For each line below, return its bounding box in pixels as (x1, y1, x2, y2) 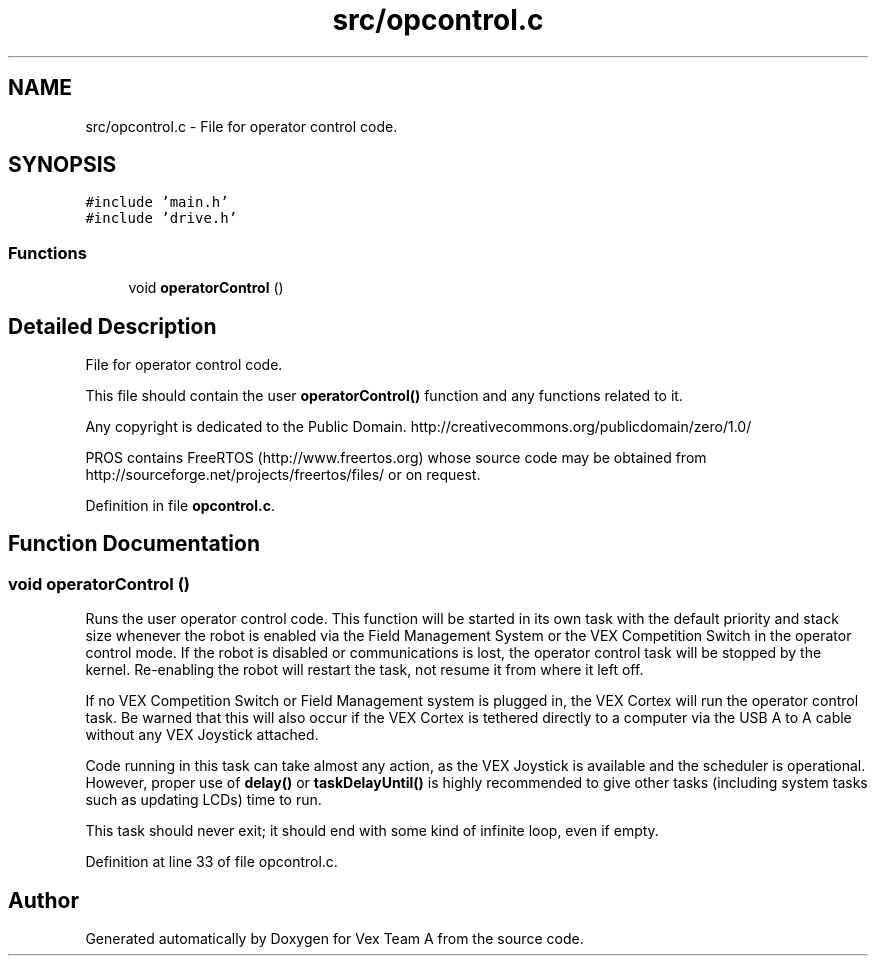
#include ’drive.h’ (85, 210, 238, 227)
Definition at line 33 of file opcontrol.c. (85, 853, 338, 871)
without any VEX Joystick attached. (85, 726, 319, 744)
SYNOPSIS (8, 152, 117, 178)
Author (8, 887, 79, 913)
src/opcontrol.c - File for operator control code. (85, 117, 398, 135)
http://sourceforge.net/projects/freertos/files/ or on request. (85, 466, 481, 484)
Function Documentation (8, 531, 260, 557)
